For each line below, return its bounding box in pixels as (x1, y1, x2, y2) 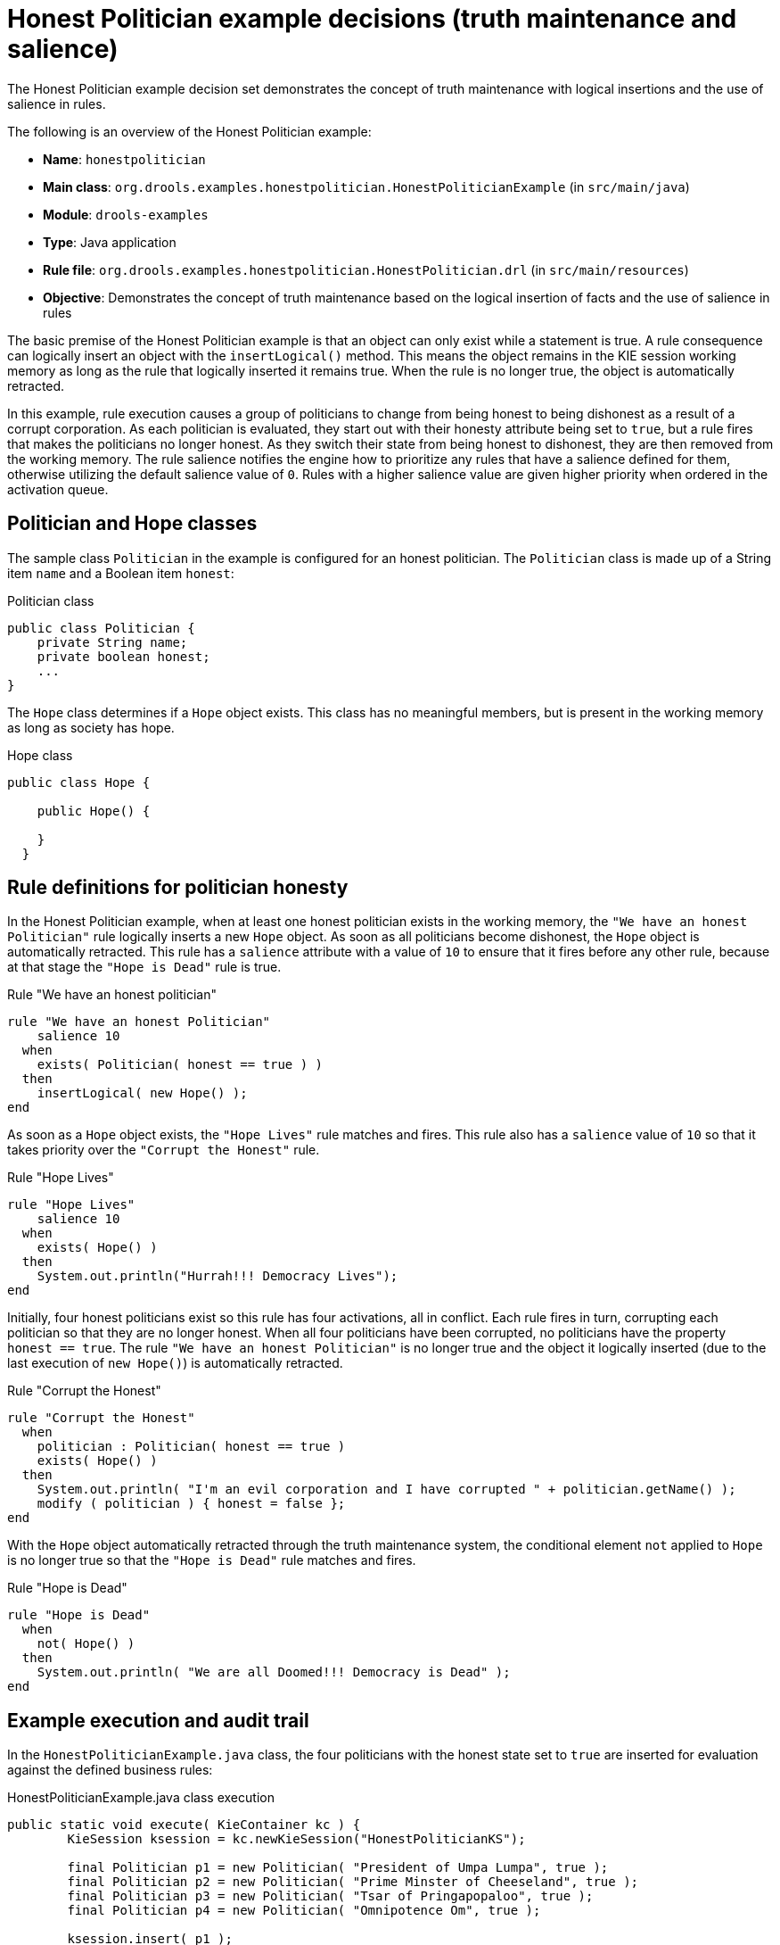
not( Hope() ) (37, 1636, 135, 1651)
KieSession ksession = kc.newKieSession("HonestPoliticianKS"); (67, 1832, 526, 1847)
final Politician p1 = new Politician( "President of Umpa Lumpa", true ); (67, 1860, 609, 1875)
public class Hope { (7, 774, 151, 790)
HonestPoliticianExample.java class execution (7, 1790, 275, 1806)
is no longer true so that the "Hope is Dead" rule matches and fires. (7, 1552, 416, 1568)
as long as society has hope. (7, 719, 175, 735)
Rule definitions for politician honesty (7, 876, 349, 899)
